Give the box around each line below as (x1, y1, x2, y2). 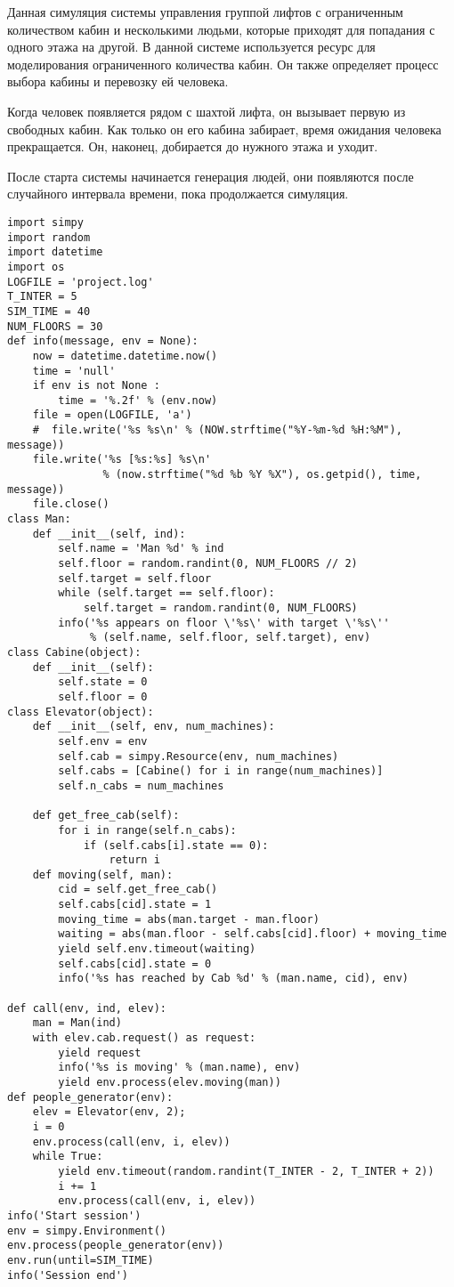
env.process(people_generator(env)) (7, 1239, 224, 1252)
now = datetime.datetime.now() (32, 349, 218, 362)
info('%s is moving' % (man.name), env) (58, 1061, 301, 1074)
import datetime (7, 246, 103, 259)
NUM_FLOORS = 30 (7, 320, 103, 333)
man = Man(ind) (32, 1016, 122, 1030)
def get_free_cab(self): (32, 809, 180, 822)
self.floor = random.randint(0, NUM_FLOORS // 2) (58, 557, 358, 571)
